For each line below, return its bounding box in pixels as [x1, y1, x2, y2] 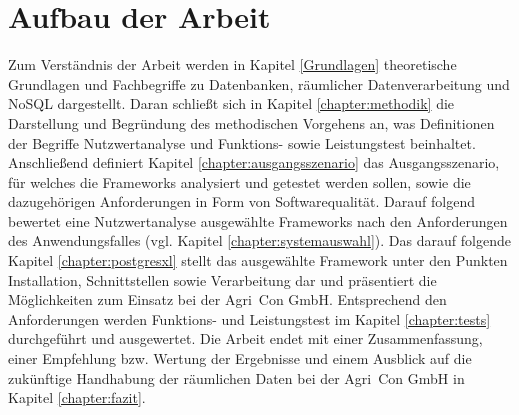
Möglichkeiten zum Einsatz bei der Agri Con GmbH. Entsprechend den [8, 289, 447, 310]
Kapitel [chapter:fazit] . [8, 387, 146, 408]
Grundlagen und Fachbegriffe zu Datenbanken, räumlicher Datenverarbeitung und [8, 73, 510, 94]
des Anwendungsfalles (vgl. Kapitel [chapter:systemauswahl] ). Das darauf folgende [8, 230, 511, 251]
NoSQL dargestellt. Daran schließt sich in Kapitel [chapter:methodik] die [8, 93, 455, 114]
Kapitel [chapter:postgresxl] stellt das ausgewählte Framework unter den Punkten [8, 250, 508, 271]
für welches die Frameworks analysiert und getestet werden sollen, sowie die [8, 171, 471, 192]
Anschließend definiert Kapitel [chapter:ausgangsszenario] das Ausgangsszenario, [8, 152, 500, 173]
